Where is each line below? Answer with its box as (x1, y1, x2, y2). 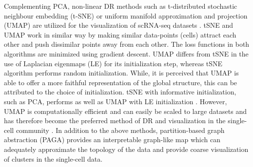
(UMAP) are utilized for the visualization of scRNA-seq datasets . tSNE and (4, 20, 234, 30)
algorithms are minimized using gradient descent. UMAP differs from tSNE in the (4, 48, 249, 58)
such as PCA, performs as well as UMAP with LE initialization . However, (4, 96, 227, 106)
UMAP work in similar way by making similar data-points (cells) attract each (4, 29, 236, 39)
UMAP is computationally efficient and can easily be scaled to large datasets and (4, 106, 247, 116)
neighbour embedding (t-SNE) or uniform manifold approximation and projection (4, 10, 248, 20)
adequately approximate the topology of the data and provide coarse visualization (4, 144, 249, 154)
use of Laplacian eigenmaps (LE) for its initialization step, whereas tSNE (4, 58, 223, 68)
